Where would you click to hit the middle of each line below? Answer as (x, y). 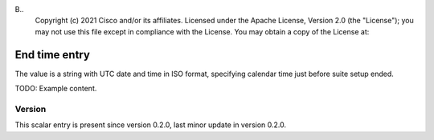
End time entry (52, 55)
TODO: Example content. (56, 89)
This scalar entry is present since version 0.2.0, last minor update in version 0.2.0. (151, 125)
